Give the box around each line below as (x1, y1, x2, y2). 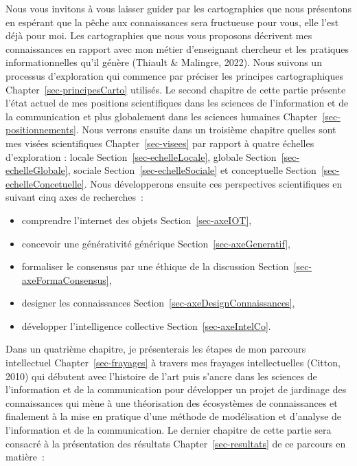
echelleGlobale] (5, 163, 68, 177)
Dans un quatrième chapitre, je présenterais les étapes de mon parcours (5, 342, 306, 356)
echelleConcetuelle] (5, 176, 84, 190)
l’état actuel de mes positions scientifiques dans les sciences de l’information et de (5, 96, 349, 110)
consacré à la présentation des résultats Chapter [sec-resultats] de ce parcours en (5, 436, 346, 450)
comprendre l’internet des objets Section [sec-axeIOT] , (21, 212, 252, 227)
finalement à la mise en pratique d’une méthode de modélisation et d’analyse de (5, 409, 342, 423)
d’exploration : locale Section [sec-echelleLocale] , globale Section (5, 149, 277, 164)
